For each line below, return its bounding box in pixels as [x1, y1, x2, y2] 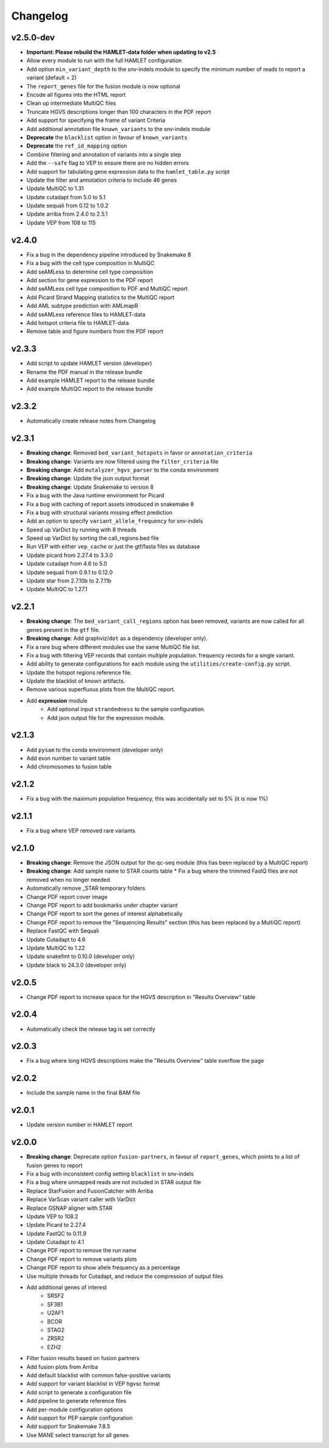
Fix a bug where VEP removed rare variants [26, 827, 135, 834]
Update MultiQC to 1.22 [26, 944, 85, 951]
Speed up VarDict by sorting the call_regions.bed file [26, 534, 159, 542]
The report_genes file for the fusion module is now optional [26, 82, 181, 90]
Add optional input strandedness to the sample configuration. [47, 706, 205, 713]
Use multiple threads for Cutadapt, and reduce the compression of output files [26, 1272, 224, 1280]
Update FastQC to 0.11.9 [26, 1230, 87, 1237]
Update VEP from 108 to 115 [26, 219, 96, 226]
